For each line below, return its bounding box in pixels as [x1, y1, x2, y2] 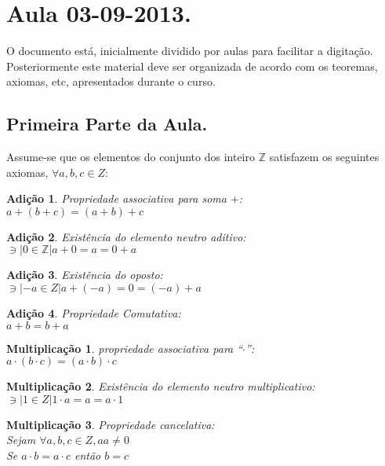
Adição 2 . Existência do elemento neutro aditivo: [6, 228, 246, 244]
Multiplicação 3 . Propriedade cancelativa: [6, 416, 215, 432]
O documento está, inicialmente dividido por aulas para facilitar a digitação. [6, 42, 373, 59]
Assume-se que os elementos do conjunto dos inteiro [6, 149, 256, 165]
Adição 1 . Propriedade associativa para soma [6, 190, 227, 207]
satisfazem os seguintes [269, 149, 380, 165]
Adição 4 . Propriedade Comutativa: [6, 305, 181, 321]
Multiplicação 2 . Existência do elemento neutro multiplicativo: [6, 378, 315, 394]
